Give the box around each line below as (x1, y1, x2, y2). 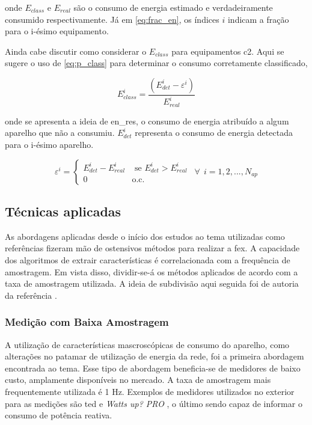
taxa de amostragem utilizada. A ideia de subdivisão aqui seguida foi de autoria (5, 277, 299, 290)
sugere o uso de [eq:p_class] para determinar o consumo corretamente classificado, (5, 57, 308, 69)
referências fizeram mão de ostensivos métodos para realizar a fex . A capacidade (5, 242, 300, 254)
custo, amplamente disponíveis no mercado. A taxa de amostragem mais (5, 373, 271, 386)
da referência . (5, 289, 57, 301)
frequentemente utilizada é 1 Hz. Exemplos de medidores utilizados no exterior (5, 385, 295, 397)
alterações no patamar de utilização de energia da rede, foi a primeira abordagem (5, 350, 304, 362)
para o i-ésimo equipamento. (5, 25, 109, 37)
